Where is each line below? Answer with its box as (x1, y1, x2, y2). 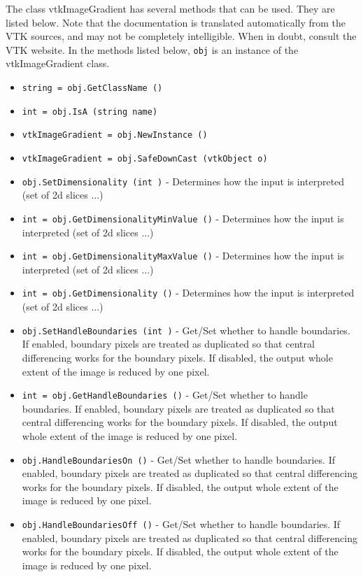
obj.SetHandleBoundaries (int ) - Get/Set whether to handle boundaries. (22, 322, 350, 337)
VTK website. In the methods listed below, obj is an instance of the (6, 42, 299, 57)
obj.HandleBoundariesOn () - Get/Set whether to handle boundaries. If (22, 452, 335, 466)
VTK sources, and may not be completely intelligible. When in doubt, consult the (6, 29, 357, 43)
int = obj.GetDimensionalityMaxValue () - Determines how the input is (22, 248, 344, 263)
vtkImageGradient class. (6, 56, 110, 71)
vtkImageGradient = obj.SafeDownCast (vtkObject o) (22, 154, 268, 164)
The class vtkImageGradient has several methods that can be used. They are (6, 1, 335, 15)
